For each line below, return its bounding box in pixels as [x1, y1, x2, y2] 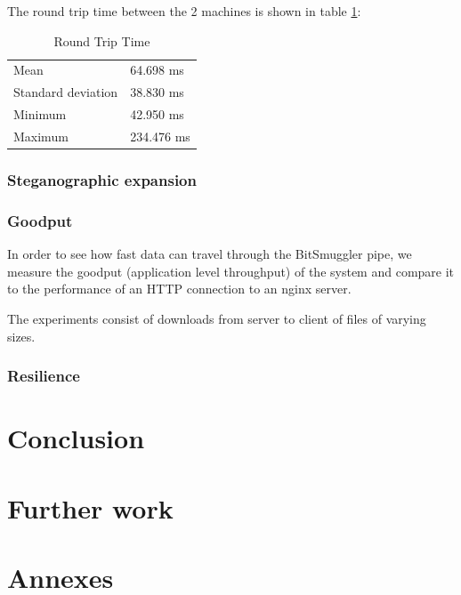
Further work [7, 489, 174, 526]
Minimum [13, 105, 67, 124]
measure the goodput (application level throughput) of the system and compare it [7, 261, 455, 280]
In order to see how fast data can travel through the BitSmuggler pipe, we [7, 245, 412, 263]
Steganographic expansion [7, 168, 197, 190]
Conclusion [7, 420, 145, 456]
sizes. [7, 326, 36, 345]
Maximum [13, 126, 69, 145]
